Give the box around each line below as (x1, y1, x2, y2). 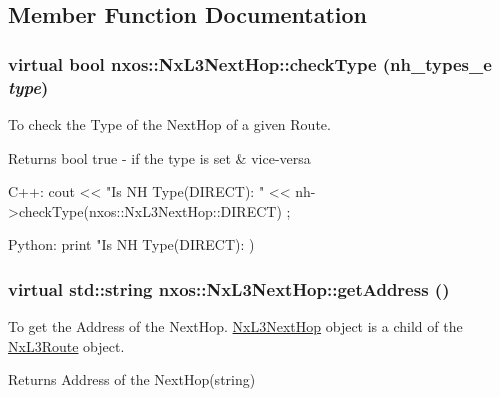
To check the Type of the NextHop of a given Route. (8, 113, 331, 134)
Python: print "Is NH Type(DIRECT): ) (8, 234, 255, 255)
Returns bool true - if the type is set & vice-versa (8, 147, 311, 168)
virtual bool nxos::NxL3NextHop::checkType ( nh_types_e (8, 51, 492, 76)
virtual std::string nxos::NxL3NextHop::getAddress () (8, 276, 450, 301)
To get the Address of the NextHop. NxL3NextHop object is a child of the (8, 316, 463, 337)
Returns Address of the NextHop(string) (8, 369, 256, 390)
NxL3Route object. (8, 335, 125, 356)
